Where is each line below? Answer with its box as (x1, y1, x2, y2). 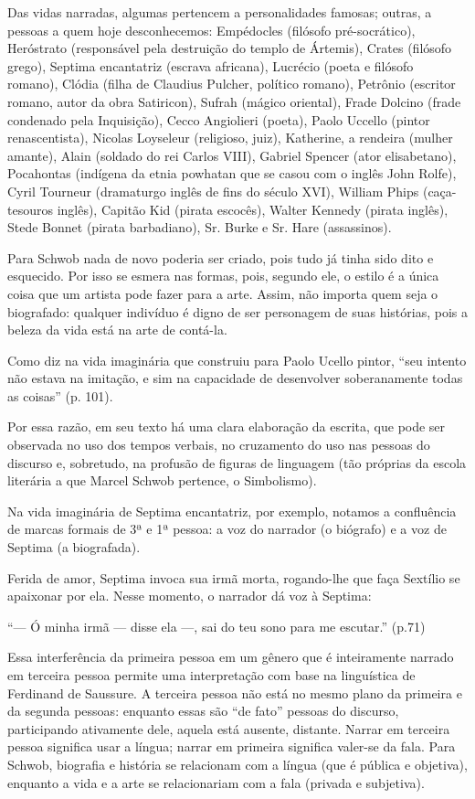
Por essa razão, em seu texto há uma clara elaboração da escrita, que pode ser (7, 417, 446, 436)
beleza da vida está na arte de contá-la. (7, 320, 227, 339)
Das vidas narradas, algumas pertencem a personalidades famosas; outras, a (7, 3, 432, 21)
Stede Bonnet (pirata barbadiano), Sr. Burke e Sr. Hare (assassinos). (7, 218, 392, 237)
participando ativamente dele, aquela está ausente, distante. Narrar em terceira (7, 719, 450, 738)
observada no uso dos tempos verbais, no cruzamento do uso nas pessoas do (7, 435, 430, 454)
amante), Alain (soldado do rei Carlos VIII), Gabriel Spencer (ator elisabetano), (7, 145, 457, 165)
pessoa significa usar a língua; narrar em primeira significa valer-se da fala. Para (7, 737, 456, 756)
